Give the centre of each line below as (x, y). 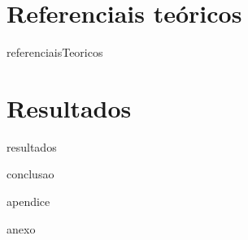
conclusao (30, 174)
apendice (28, 201)
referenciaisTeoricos (55, 52)
